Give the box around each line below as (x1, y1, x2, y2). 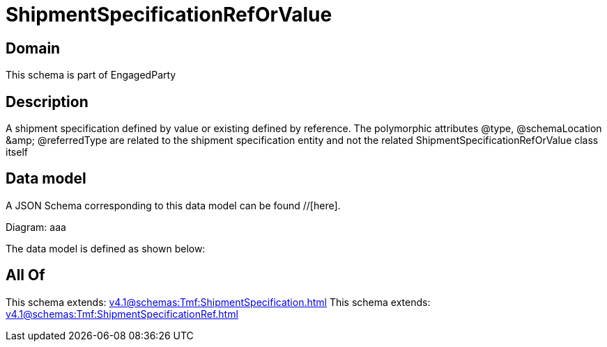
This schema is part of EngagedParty (6, 69, 176, 81)
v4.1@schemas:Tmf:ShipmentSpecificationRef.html (6, 307, 238, 320)
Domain (6, 39, 61, 57)
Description (6, 92, 89, 111)
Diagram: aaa (6, 220, 66, 233)
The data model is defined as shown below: (6, 242, 206, 255)
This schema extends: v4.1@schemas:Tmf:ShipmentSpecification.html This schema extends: (6, 296, 431, 308)
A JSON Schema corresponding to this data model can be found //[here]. (6, 199, 341, 211)
